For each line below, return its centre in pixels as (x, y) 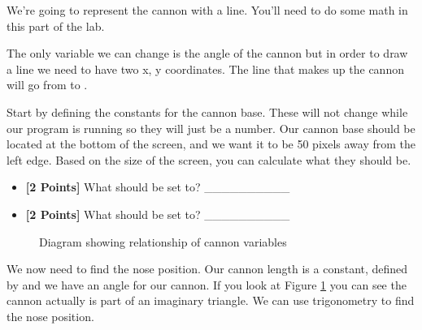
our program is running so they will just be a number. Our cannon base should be (211, 128)
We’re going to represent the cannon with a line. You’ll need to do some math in (207, 10)
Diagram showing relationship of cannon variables (163, 241)
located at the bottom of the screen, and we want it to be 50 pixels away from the (211, 144)
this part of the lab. (56, 26)
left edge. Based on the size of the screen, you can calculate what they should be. (209, 159)
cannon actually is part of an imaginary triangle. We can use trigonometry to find (211, 300)
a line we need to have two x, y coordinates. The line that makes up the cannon (205, 69)
